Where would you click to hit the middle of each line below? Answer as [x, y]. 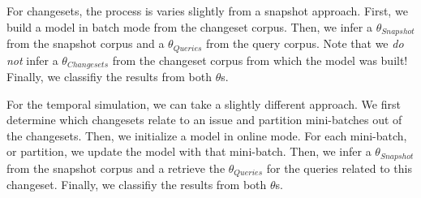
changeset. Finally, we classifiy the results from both [137, 185]
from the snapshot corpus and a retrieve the [116, 168]
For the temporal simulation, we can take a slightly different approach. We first [204, 103]
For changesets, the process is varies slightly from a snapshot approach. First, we [207, 11]
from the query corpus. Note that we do [305, 43]
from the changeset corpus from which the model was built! [260, 60]
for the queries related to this [339, 168]
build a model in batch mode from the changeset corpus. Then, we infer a [189, 26]
